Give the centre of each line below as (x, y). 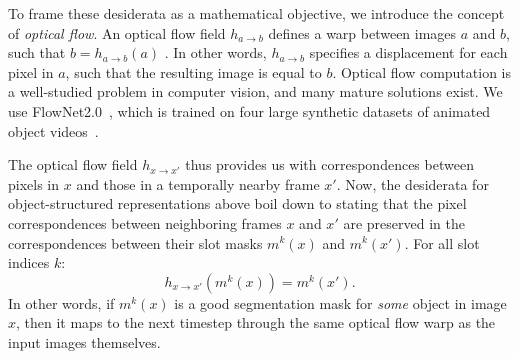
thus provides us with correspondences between (329, 164)
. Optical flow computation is (422, 71)
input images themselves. (84, 341)
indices (29, 262)
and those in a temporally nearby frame (198, 183)
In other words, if (61, 302)
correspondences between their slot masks (135, 242)
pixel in (31, 71)
